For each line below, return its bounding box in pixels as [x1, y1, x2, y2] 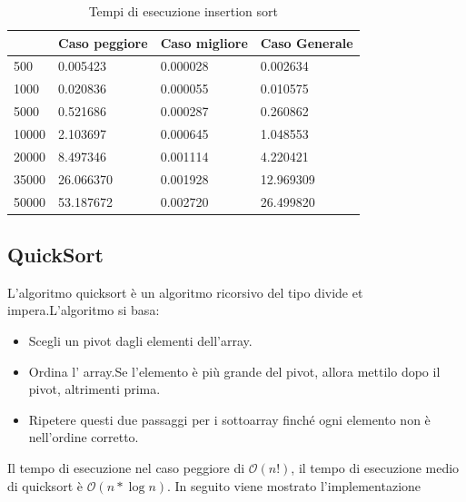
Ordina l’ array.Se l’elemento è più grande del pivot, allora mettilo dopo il [28, 361, 441, 380]
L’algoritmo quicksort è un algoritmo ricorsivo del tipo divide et [7, 282, 363, 301]
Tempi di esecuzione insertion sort [88, 2, 279, 20]
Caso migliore [160, 33, 248, 52]
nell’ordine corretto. [28, 428, 139, 447]
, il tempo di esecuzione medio [291, 458, 460, 477]
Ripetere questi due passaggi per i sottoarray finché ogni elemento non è [28, 409, 431, 428]
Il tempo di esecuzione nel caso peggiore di [7, 458, 245, 477]
